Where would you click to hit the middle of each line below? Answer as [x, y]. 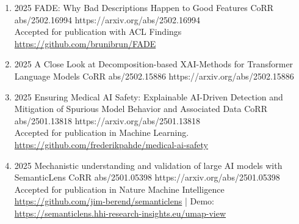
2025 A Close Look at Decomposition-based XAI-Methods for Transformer [154, 64]
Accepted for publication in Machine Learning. [102, 133]
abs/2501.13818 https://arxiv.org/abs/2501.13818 [107, 120]
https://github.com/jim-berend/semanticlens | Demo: [114, 201]
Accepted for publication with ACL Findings [98, 32]
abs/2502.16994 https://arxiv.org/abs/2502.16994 [107, 19]
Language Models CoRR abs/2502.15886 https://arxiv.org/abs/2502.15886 [154, 76]
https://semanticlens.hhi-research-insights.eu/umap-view [120, 213]
